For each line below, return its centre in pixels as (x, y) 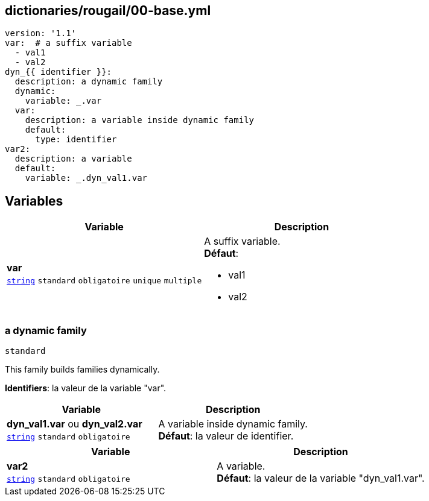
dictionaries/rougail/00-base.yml (108, 11)
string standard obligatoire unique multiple (104, 281)
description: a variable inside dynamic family (140, 120)
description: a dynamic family (89, 82)
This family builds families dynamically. (82, 370)
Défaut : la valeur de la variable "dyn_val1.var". (321, 478)
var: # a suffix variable (68, 43)
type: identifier (76, 140)
